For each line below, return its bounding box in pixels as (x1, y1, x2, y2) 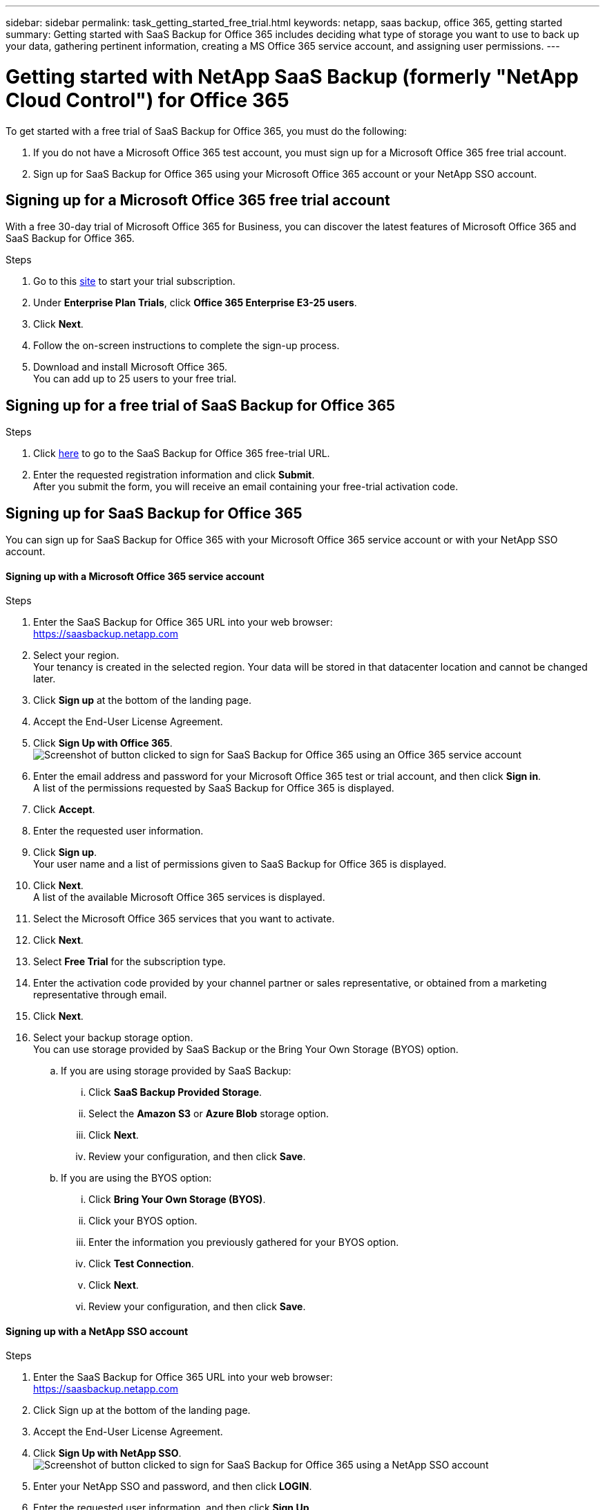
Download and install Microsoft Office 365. (33, 361, 227, 373)
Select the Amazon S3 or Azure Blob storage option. (88, 1108, 329, 1120)
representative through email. (33, 989, 167, 1001)
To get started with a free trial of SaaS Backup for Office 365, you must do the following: (6, 124, 407, 137)
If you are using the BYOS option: (61, 1172, 212, 1184)
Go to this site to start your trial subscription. (33, 275, 236, 288)
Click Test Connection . (88, 1258, 194, 1270)
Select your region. (33, 649, 119, 662)
